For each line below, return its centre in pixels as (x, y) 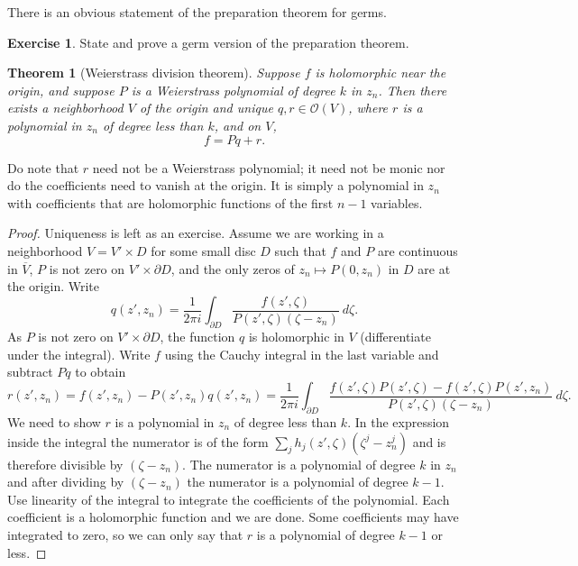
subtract (30, 372)
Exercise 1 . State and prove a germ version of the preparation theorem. (208, 42)
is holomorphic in (296, 336)
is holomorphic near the (381, 73)
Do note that (43, 167)
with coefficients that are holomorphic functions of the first (170, 202)
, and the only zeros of (233, 268)
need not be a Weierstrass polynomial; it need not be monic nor (269, 167)
